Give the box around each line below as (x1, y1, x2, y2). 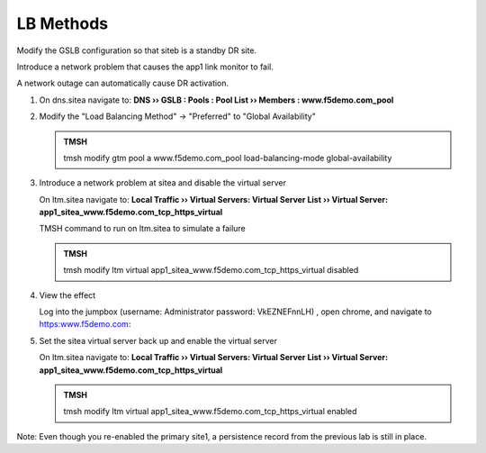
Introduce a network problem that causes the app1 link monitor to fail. (16, 61, 274, 72)
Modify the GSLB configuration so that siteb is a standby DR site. (16, 45, 256, 56)
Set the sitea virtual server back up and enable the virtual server (39, 335, 278, 346)
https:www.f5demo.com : (39, 319, 131, 330)
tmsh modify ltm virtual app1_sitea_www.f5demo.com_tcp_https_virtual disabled (63, 265, 359, 276)
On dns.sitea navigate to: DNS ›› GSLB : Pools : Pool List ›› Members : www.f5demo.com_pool (39, 95, 394, 105)
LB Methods (16, 14, 109, 33)
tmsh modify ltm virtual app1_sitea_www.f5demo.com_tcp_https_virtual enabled (63, 406, 357, 417)
